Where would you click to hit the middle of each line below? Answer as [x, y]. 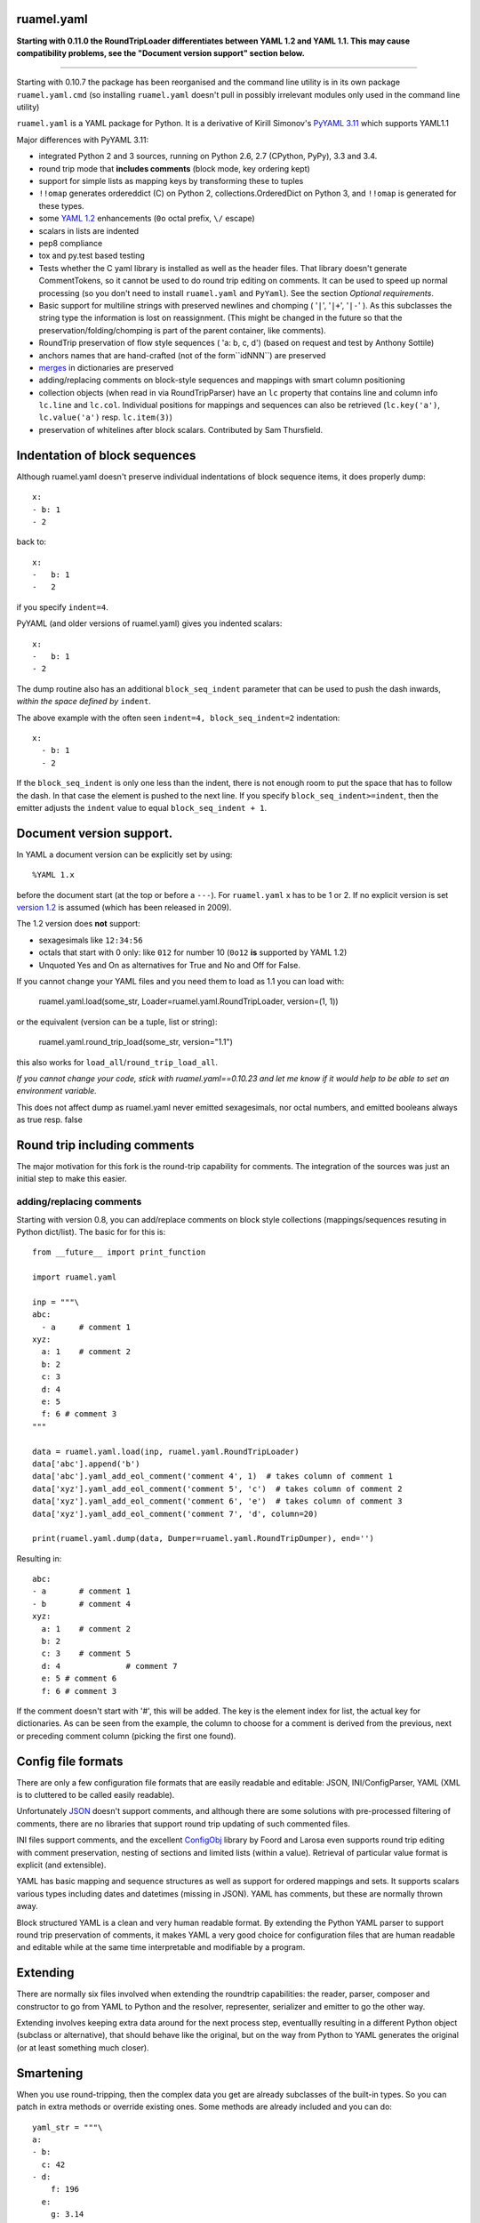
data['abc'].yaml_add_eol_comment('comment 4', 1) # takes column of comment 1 [213, 1477]
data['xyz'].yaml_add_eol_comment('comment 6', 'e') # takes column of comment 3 [217, 1501]
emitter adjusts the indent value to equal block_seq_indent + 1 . [141, 807]
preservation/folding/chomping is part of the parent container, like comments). [182, 330]
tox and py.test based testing [92, 256]
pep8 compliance [71, 243]
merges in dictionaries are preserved [106, 367]
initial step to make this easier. [72, 1179]
